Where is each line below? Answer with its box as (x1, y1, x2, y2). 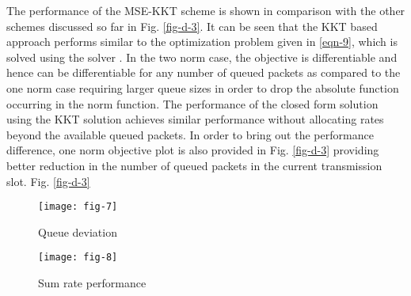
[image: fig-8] (38, 252, 118, 264)
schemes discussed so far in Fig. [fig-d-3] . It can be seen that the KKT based (6, 17, 378, 34)
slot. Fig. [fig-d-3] (6, 173, 90, 189)
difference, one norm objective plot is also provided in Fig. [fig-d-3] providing (6, 142, 379, 158)
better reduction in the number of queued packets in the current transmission (6, 157, 382, 173)
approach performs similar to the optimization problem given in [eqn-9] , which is (6, 33, 398, 50)
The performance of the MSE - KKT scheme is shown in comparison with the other (6, 2, 405, 18)
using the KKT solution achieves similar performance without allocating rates (6, 111, 384, 127)
